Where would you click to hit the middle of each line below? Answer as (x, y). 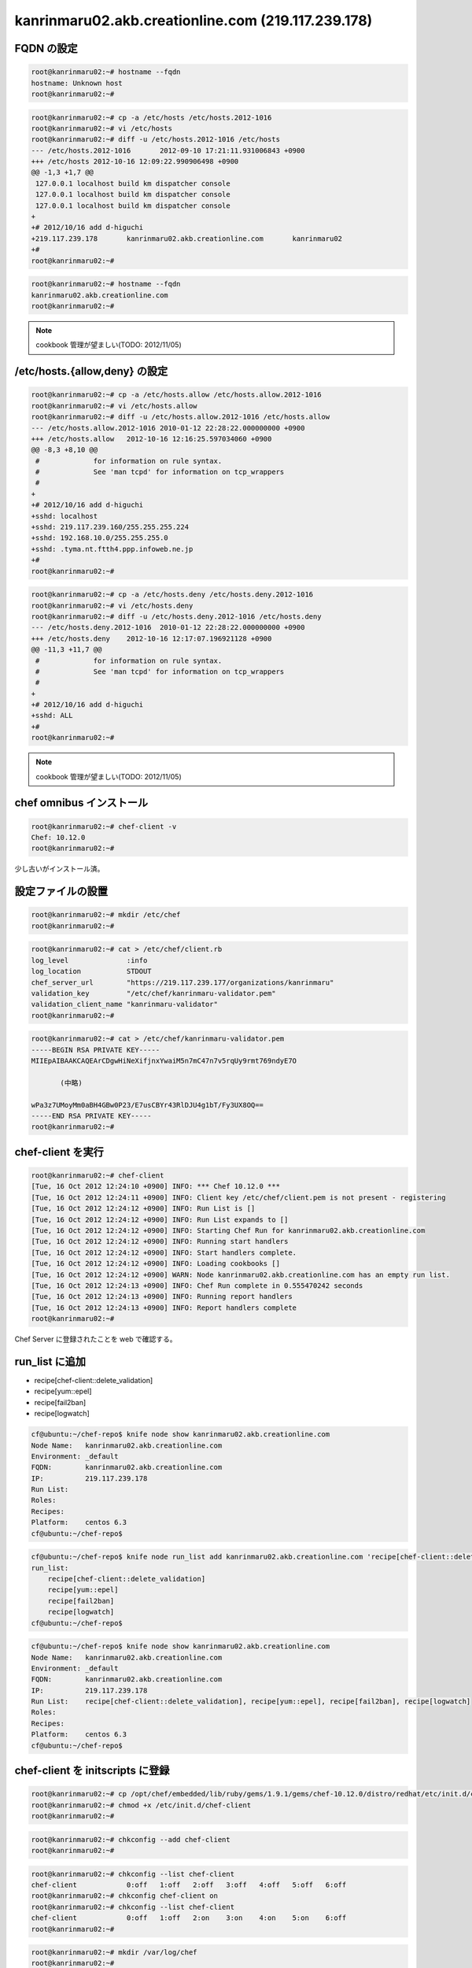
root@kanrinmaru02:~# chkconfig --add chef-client (131, 1839)
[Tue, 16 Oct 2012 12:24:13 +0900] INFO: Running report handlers (162, 1297)
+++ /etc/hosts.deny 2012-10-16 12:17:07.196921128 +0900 (151, 638)
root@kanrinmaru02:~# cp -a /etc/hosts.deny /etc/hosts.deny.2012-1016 (172, 595)
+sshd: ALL (52, 716)
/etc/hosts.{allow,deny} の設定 (91, 371)
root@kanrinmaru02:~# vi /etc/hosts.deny (112, 605)
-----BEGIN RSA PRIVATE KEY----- (96, 1050)
